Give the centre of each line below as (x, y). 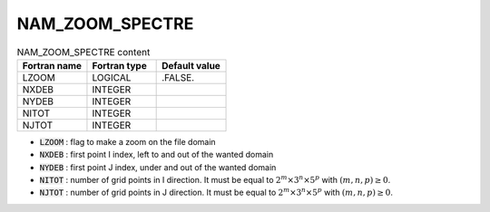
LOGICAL (112, 77)
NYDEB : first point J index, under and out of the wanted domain (158, 167)
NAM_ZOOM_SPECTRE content (83, 52)
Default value (191, 65)
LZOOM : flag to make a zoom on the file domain (128, 141)
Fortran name (52, 65)
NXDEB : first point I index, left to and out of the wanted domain (157, 155)
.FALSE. (178, 77)
